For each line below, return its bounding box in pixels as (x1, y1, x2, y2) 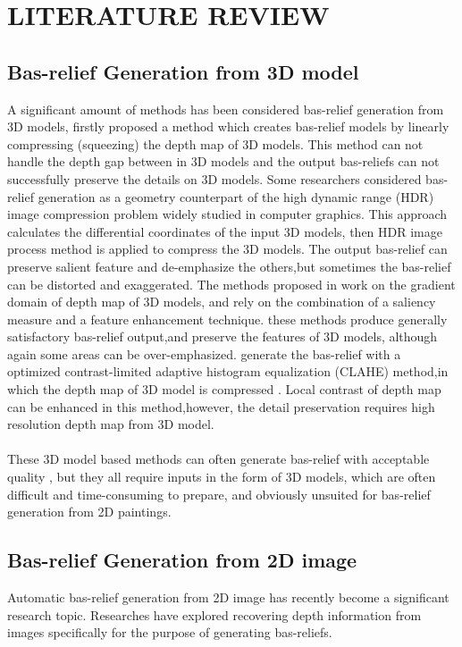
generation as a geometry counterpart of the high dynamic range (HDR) (38, 187, 434, 206)
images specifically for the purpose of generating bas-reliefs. (7, 623, 332, 642)
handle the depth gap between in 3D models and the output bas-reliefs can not (7, 152, 440, 171)
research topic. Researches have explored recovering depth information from (7, 605, 422, 624)
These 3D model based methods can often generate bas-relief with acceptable (7, 450, 430, 468)
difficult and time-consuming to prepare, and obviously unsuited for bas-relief (7, 484, 431, 503)
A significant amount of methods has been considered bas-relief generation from (7, 99, 444, 118)
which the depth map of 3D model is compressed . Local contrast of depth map (7, 380, 441, 399)
